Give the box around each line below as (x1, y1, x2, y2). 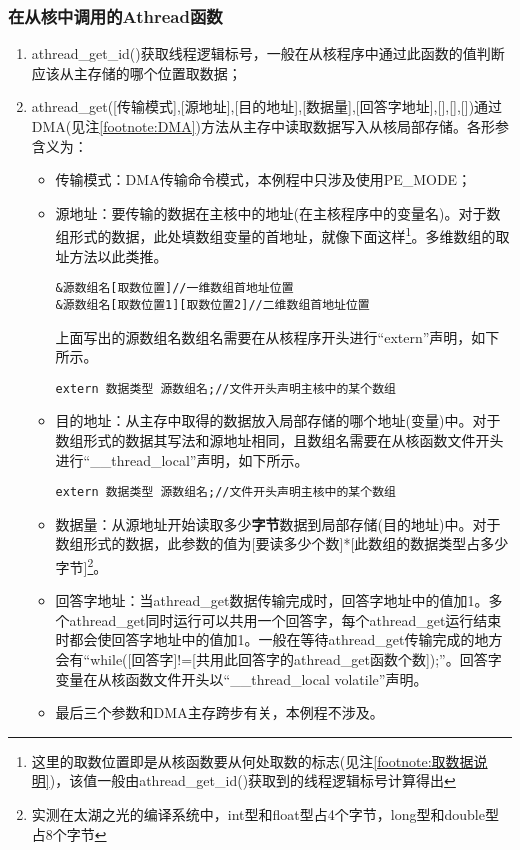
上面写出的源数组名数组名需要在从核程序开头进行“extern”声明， (55, 326, 472, 347)
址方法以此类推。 (55, 245, 168, 266)
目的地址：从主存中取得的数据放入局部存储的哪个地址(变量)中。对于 (55, 410, 501, 431)
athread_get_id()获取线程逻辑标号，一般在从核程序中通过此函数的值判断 (31, 43, 505, 64)
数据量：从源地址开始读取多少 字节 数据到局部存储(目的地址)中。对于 (55, 513, 501, 534)
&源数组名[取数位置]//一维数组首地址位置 (55, 281, 294, 296)
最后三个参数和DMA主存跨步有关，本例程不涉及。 (55, 702, 384, 723)
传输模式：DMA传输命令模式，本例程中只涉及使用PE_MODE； (55, 169, 472, 190)
